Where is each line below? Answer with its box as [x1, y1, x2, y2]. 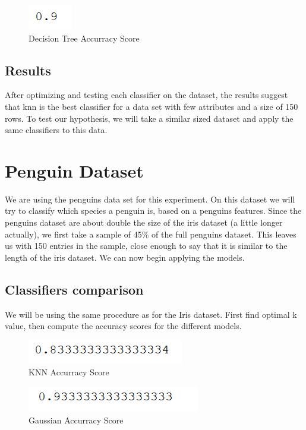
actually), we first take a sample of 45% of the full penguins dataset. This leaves [5, 227, 296, 240]
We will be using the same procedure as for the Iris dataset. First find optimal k [5, 308, 297, 320]
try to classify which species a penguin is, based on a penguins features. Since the [5, 204, 302, 217]
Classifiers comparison [5, 280, 144, 298]
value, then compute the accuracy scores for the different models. [5, 320, 242, 332]
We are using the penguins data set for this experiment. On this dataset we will [5, 192, 295, 205]
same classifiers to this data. [5, 124, 108, 136]
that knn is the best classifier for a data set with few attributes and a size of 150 [5, 100, 298, 112]
